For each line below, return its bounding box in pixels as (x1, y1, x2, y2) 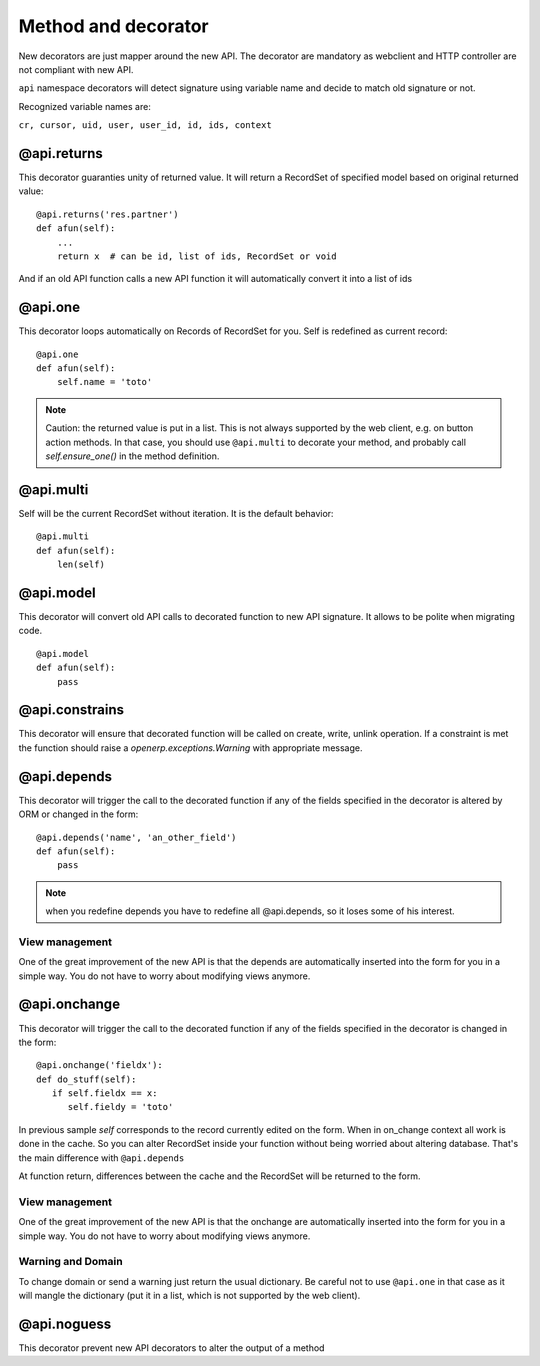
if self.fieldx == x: (51, 1088, 158, 1099)
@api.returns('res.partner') (36, 208, 179, 220)
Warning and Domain (18, 1255, 124, 1269)
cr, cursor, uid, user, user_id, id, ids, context (18, 120, 272, 131)
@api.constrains (18, 701, 125, 719)
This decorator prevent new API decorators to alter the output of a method (18, 1342, 325, 1354)
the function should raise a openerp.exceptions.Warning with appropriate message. (18, 741, 363, 754)
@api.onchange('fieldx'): (36, 1060, 164, 1071)
